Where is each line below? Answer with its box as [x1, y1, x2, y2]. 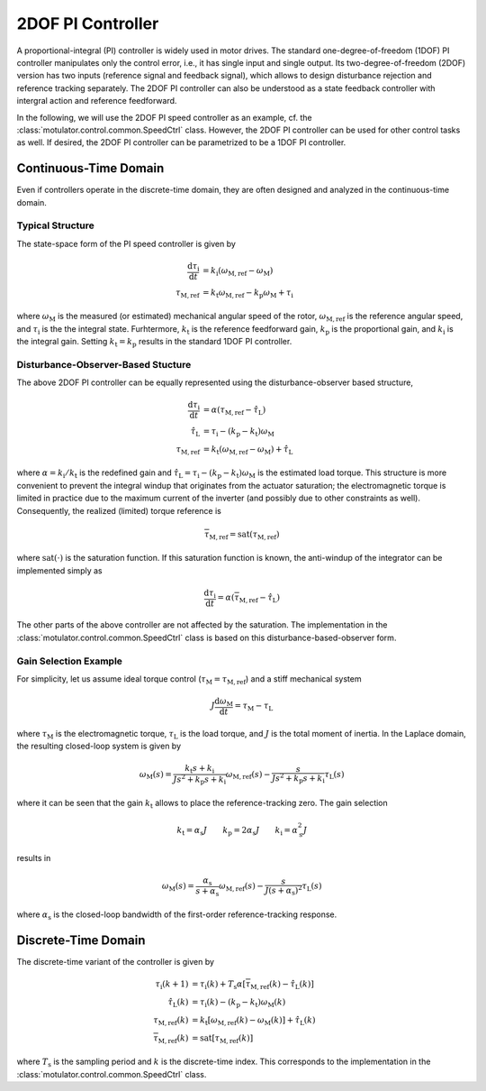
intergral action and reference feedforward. [16, 96, 177, 106]
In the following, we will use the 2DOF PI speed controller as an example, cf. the [16, 112, 312, 123]
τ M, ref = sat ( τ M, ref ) [203, 528, 280, 541]
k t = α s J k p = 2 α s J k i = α [176, 825, 299, 838]
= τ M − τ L [234, 701, 274, 713]
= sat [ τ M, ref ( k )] [191, 1032, 254, 1045]
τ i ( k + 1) [155, 979, 189, 992]
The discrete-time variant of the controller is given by [16, 957, 215, 967]
